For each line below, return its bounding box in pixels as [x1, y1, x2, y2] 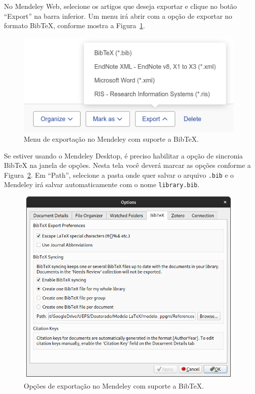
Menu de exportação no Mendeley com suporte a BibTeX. [24, 133, 199, 144]
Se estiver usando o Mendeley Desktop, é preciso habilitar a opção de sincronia [4, 150, 243, 160]
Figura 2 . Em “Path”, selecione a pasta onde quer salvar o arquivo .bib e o [4, 169, 234, 180]
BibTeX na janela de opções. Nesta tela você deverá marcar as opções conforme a [4, 160, 251, 170]
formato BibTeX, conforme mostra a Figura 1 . [4, 20, 145, 31]
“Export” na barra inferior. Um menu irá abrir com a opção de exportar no [4, 10, 232, 21]
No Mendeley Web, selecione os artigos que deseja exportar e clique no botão [4, 1, 237, 11]
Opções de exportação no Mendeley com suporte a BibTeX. [24, 381, 204, 391]
